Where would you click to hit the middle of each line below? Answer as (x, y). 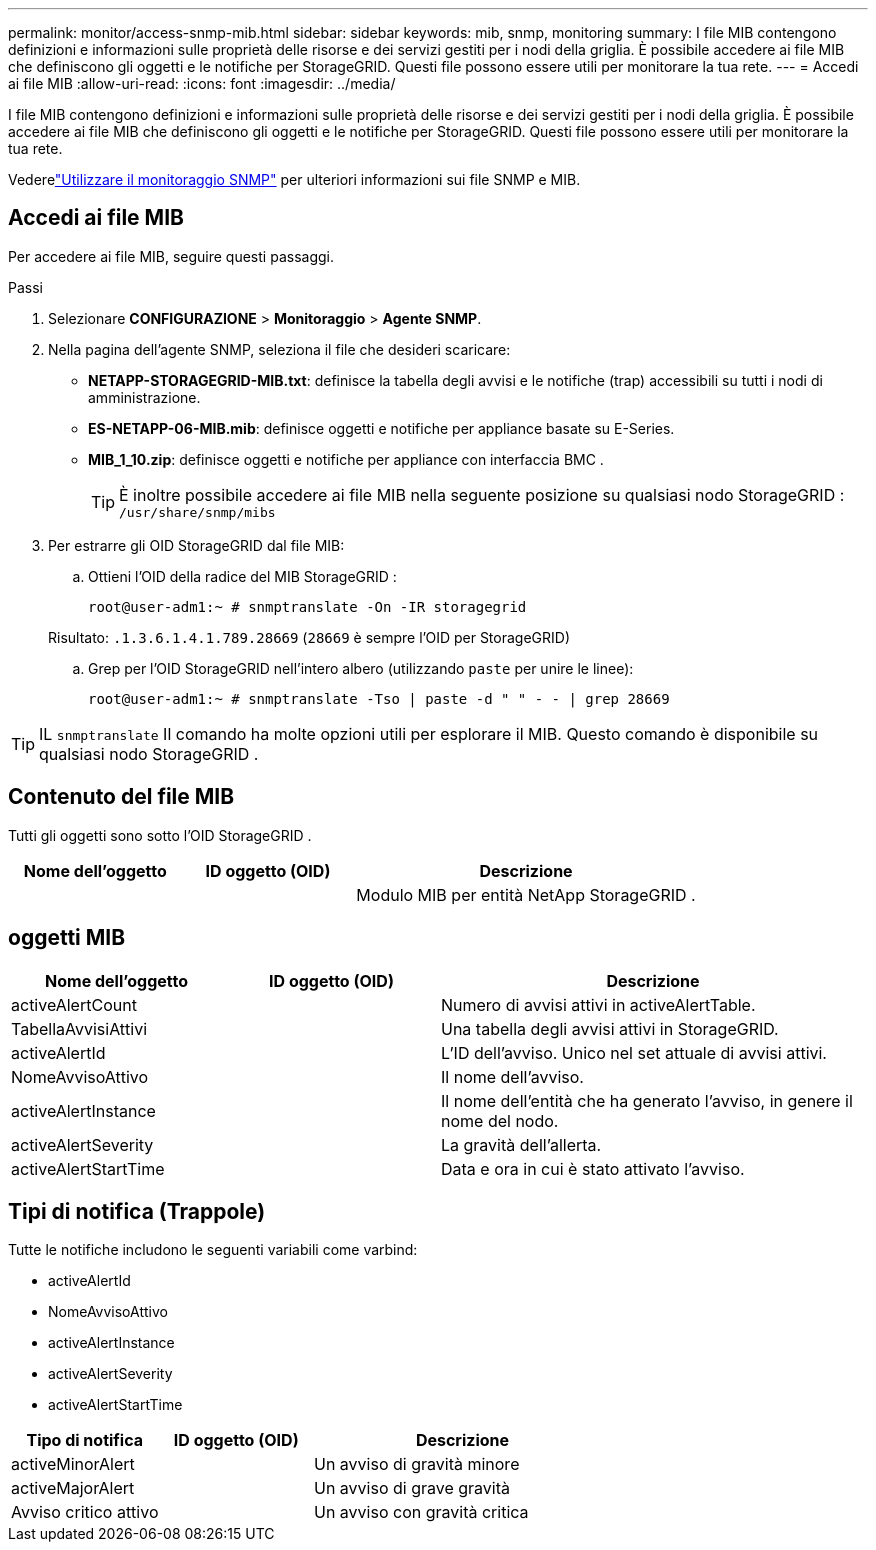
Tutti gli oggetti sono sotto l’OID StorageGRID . (160, 835)
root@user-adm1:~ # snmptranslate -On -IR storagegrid (307, 606)
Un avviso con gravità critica (421, 1512)
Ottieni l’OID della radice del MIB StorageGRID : (242, 576)
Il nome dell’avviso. (512, 1076)
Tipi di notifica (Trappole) (137, 1211)
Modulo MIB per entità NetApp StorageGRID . (526, 894)
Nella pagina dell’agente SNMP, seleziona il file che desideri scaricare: (279, 349)
